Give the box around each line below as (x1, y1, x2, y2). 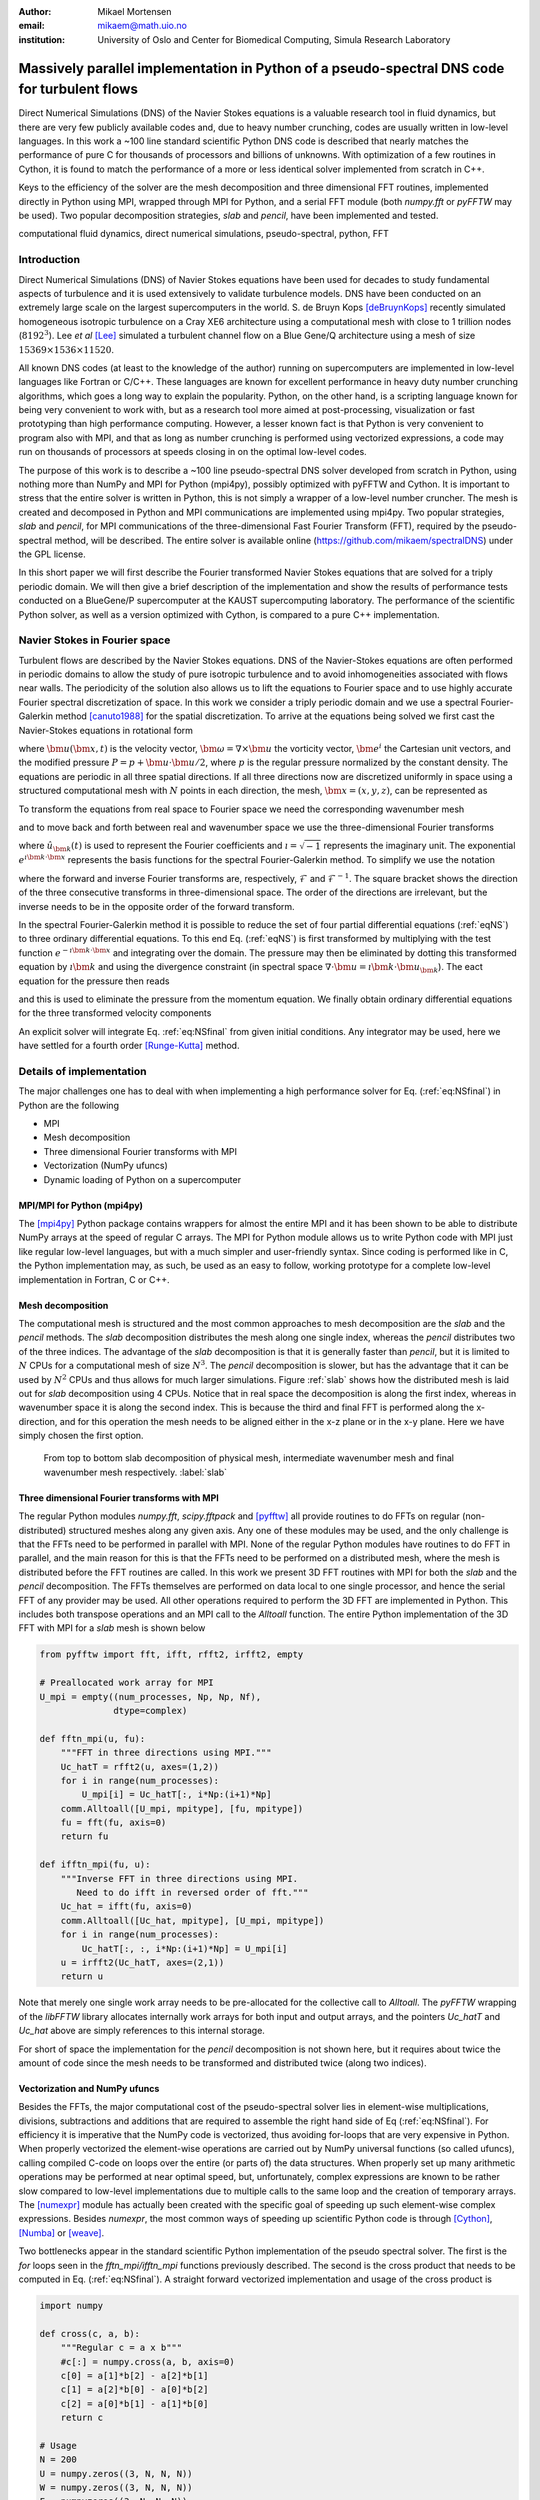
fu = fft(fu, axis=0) (60, 1817, 167, 1829)
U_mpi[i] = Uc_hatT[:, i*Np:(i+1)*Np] (81, 1789, 272, 1800)
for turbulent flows (18, 81, 139, 98)
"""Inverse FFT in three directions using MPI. (60, 1873, 299, 1884)
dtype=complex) (113, 1705, 188, 1716)
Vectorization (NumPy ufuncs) (43, 1160, 169, 1172)
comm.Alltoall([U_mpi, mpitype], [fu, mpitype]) (60, 1803, 304, 1814)
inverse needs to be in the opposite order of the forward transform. (18, 900, 295, 912)
